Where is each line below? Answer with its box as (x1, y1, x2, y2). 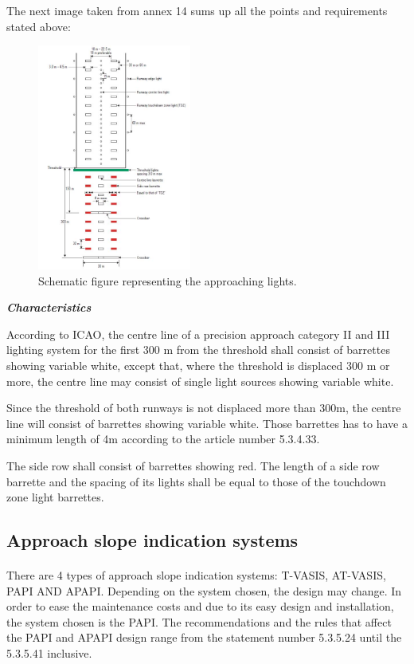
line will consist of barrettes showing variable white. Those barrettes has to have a (6, 415, 408, 431)
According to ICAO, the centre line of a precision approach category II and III (6, 325, 390, 342)
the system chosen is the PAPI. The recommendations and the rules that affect (6, 613, 392, 630)
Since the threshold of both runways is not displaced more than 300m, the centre (6, 399, 401, 416)
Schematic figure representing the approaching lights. (38, 272, 297, 289)
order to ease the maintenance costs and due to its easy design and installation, (6, 598, 394, 615)
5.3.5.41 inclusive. (6, 645, 92, 662)
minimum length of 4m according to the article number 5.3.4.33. (6, 430, 320, 447)
